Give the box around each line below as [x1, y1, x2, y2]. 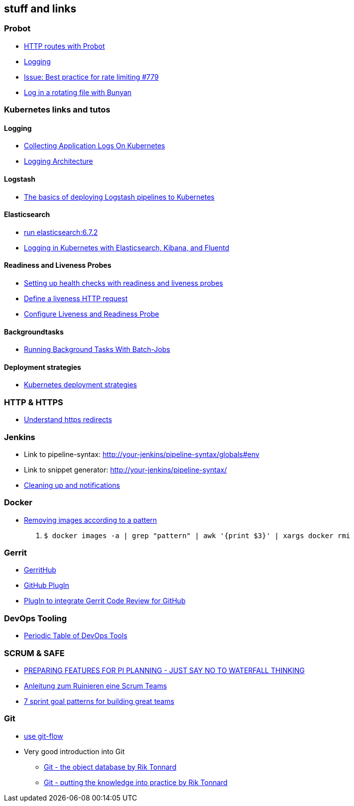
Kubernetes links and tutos [4, 105, 111, 115]
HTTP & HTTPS [4, 397, 63, 407]
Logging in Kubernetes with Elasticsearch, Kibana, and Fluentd [24, 243, 230, 252]
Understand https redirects [24, 415, 112, 424]
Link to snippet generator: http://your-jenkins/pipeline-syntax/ [24, 465, 227, 474]
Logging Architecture [24, 157, 93, 166]
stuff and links [4, 2, 77, 15]
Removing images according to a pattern [24, 515, 157, 524]
